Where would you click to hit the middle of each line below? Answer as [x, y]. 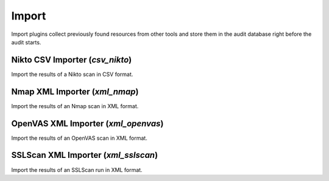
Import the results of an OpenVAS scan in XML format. [79, 138]
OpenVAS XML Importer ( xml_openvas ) [87, 124]
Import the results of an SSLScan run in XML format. [77, 169]
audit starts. [26, 42]
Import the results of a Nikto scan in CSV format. [72, 74]
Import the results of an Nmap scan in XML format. [75, 106]
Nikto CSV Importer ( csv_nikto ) [72, 60]
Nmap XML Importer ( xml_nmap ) [75, 91]
